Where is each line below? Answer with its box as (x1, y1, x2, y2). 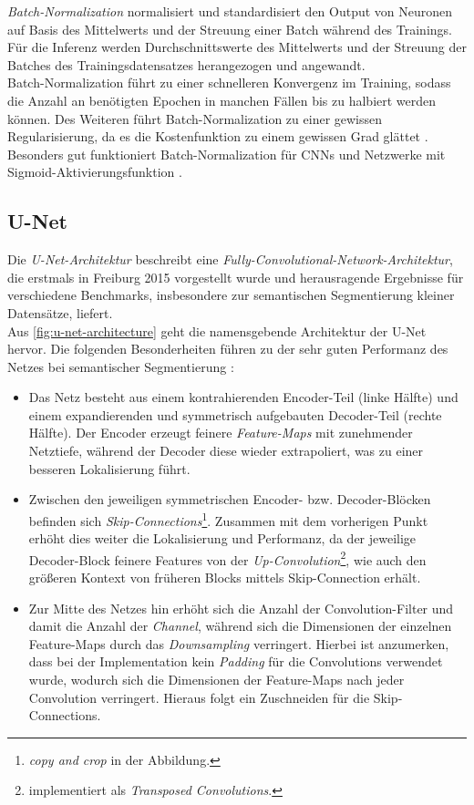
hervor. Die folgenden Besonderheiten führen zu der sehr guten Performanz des (7, 339, 448, 358)
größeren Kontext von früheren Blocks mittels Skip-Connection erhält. (28, 567, 421, 586)
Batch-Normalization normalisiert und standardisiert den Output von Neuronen (7, 2, 453, 20)
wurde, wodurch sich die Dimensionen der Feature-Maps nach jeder (28, 669, 405, 688)
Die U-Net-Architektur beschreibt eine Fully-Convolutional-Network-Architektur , (7, 250, 453, 269)
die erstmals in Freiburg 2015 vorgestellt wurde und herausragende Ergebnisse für (7, 267, 464, 286)
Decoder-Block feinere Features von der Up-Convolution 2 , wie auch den (28, 547, 427, 569)
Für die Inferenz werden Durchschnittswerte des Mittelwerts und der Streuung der (7, 37, 467, 57)
